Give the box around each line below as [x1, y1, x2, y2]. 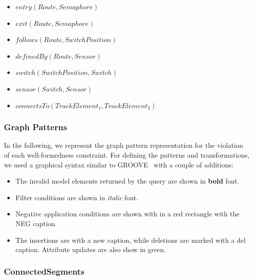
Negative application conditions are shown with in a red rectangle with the [15, 209, 240, 219]
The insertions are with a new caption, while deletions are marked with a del [15, 234, 246, 245]
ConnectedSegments [4, 265, 84, 277]
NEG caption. [15, 218, 57, 228]
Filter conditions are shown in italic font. [15, 192, 138, 202]
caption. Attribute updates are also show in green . [15, 244, 166, 255]
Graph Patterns [4, 121, 67, 133]
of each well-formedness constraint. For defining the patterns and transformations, [4, 149, 250, 160]
